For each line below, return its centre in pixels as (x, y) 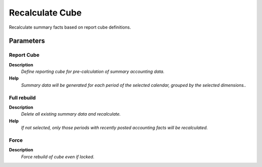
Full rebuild (22, 98)
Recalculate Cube (45, 13)
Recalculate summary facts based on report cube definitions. (70, 27)
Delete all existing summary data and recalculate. (71, 114)
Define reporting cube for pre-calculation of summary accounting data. (93, 72)
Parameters (27, 41)
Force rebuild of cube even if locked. (58, 157)
